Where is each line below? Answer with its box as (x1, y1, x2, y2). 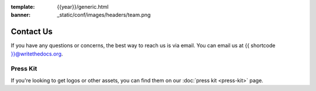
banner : (11, 12, 31, 19)
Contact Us (11, 27, 53, 37)
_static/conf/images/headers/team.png (57, 12, 151, 19)
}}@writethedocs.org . (11, 50, 63, 57)
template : (11, 3, 35, 10)
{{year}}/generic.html (57, 3, 109, 10)
